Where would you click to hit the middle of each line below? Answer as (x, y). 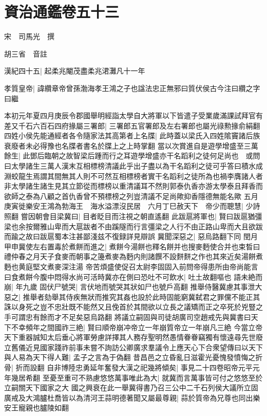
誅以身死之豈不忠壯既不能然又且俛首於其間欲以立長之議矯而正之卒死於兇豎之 (133, 307)
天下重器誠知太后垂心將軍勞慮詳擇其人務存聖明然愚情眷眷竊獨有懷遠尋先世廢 (133, 337)
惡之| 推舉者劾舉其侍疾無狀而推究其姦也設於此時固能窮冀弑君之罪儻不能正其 (132, 296)
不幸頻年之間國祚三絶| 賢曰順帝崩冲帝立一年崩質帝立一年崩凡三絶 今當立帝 (137, 327)
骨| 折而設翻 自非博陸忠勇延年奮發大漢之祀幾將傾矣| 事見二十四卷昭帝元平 (128, 367)
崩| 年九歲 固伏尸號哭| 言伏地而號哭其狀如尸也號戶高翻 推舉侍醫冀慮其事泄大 (133, 287)
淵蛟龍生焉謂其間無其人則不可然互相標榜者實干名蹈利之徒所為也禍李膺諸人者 (133, 176)
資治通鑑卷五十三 (62, 12)
